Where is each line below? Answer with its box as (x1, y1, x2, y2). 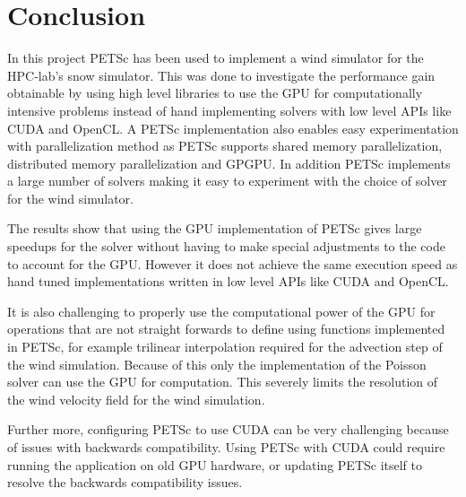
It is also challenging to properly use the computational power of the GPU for (7, 301, 436, 320)
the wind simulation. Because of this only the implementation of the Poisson (7, 354, 427, 373)
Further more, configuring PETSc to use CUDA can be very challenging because (7, 420, 449, 439)
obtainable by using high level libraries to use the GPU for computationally (7, 83, 423, 102)
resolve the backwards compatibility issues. (7, 473, 243, 492)
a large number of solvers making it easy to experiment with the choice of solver (7, 171, 447, 190)
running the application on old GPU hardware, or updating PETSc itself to (7, 455, 423, 474)
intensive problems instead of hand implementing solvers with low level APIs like (7, 100, 452, 119)
